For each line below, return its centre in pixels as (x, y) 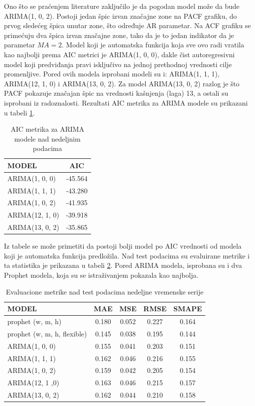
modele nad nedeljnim (48, 138)
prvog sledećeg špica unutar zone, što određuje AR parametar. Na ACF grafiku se (127, 25)
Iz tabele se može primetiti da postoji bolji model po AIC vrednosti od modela (123, 246)
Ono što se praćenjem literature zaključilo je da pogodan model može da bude (122, 6)
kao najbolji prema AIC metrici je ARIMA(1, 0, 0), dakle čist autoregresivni (119, 54)
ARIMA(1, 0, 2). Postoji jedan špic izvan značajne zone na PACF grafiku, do (121, 16)
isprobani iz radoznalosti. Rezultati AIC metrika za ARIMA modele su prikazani (126, 102)
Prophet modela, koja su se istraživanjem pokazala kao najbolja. (101, 275)
